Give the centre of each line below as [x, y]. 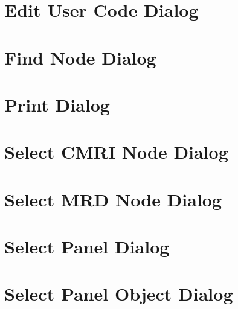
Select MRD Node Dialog [113, 199]
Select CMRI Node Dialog [116, 152]
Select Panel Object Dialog [119, 294]
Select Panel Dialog [87, 247]
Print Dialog [57, 104]
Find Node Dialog [80, 57]
